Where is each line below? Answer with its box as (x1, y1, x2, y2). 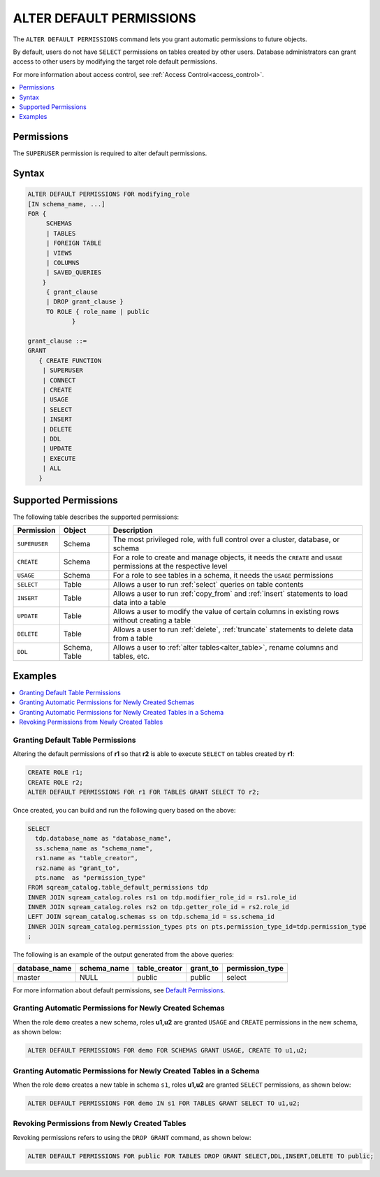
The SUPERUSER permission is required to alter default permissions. (13, 149, 207, 157)
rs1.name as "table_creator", (35, 854, 139, 862)
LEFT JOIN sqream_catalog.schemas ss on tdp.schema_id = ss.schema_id (27, 913, 275, 921)
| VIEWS (45, 249, 73, 257)
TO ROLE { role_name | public (45, 308, 149, 315)
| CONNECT (42, 376, 76, 384)
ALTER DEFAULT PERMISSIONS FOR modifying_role (27, 190, 190, 199)
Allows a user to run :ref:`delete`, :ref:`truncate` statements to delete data (112, 625, 353, 634)
